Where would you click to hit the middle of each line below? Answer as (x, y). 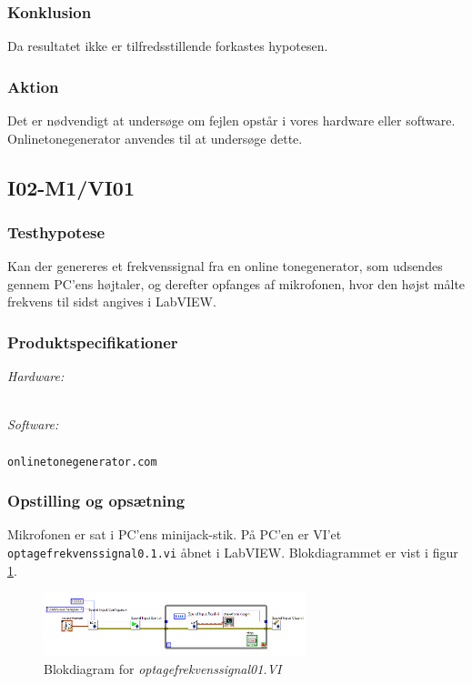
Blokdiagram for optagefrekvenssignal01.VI (163, 669)
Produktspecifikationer (93, 342)
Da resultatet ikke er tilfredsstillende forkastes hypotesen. (168, 46)
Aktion (33, 86)
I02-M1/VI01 (71, 187)
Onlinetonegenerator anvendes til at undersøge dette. (155, 138)
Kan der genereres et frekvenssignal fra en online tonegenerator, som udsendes (225, 266)
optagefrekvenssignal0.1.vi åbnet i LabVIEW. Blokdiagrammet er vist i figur (233, 553)
